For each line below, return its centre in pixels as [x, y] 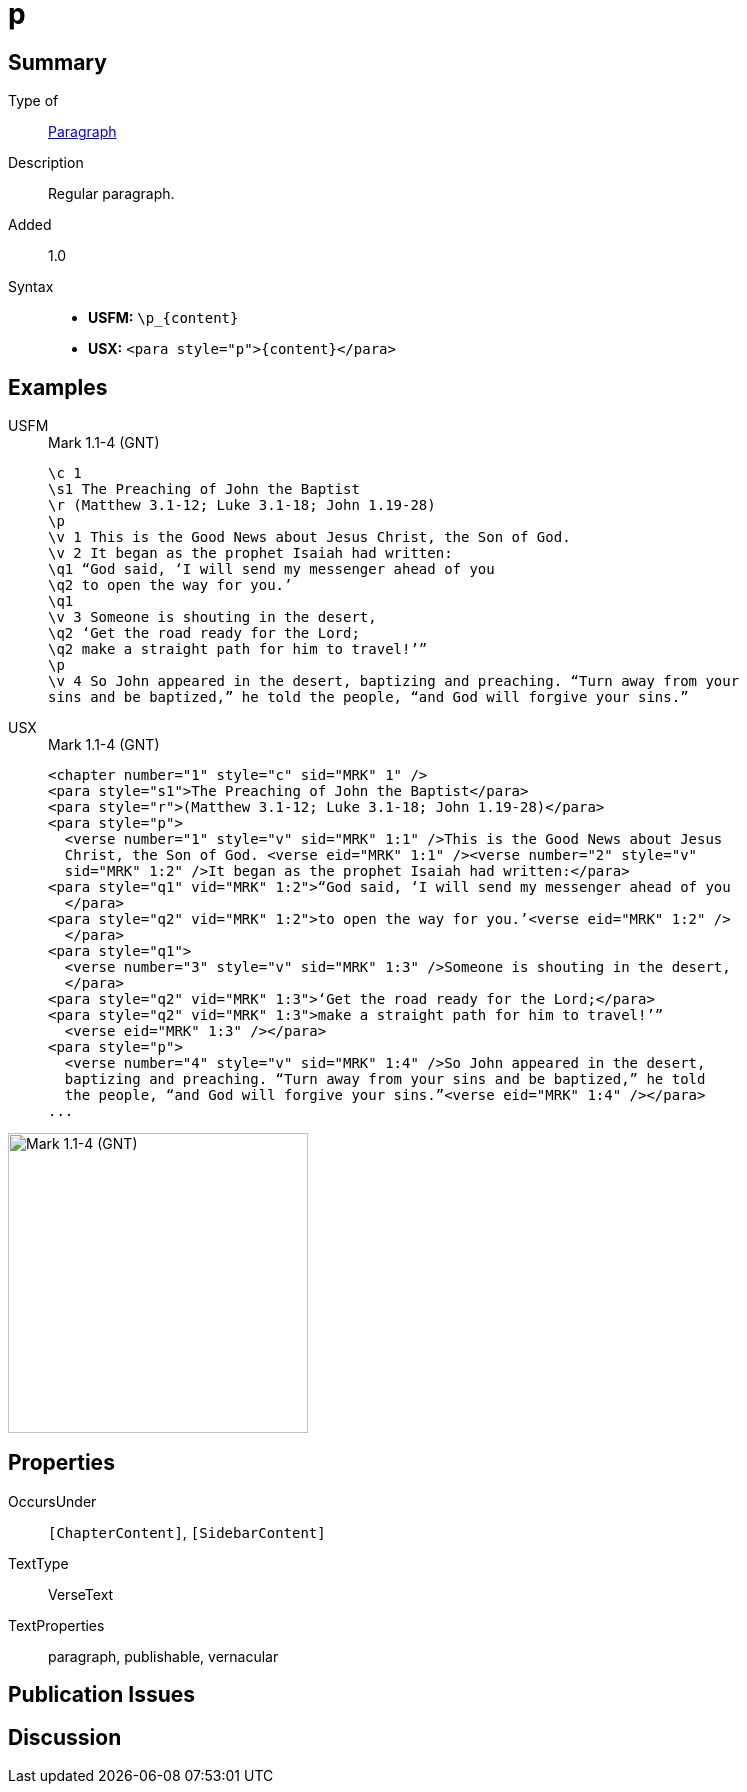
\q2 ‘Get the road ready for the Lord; [204, 633]
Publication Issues [102, 1695]
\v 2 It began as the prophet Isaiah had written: [250, 553]
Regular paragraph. [111, 194]
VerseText [81, 1594]
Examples [58, 387]
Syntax [31, 287]
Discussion [65, 1737]
